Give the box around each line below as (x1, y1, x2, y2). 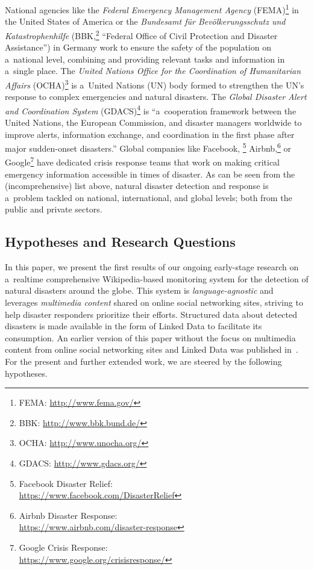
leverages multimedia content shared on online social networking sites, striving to (5, 296, 303, 309)
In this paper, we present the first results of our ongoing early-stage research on (5, 261, 299, 273)
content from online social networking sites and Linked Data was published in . (5, 343, 298, 356)
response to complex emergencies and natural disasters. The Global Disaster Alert (5, 90, 307, 103)
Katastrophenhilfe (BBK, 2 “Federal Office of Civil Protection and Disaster (5, 27, 278, 42)
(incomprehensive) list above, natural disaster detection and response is (5, 179, 269, 192)
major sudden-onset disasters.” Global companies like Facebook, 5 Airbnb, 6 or (5, 140, 292, 154)
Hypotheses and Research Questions (5, 232, 236, 251)
